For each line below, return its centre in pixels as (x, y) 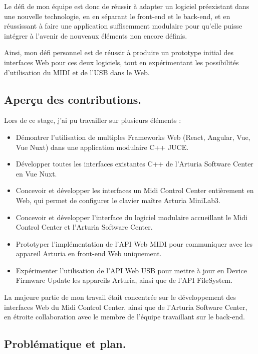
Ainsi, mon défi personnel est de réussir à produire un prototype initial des (119, 52)
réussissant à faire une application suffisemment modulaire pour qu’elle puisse (123, 26)
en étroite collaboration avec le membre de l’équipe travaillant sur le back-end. (124, 317)
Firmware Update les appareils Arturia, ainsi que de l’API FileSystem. (124, 280)
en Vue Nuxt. (36, 173)
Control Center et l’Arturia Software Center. (84, 227)
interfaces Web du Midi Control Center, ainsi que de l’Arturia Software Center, (126, 307)
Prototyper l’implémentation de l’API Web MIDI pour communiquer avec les (134, 243)
